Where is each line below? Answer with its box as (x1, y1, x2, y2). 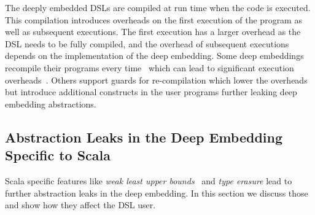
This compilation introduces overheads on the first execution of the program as (5, 13, 302, 26)
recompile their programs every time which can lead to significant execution (5, 61, 294, 74)
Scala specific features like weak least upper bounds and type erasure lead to (5, 174, 292, 187)
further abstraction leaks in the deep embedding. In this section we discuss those (5, 186, 308, 199)
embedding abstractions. (5, 97, 96, 110)
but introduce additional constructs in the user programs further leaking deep (5, 85, 297, 98)
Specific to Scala (5, 146, 111, 165)
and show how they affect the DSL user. (5, 198, 156, 211)
